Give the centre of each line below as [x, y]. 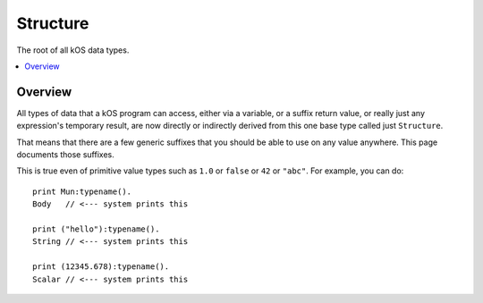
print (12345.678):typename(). [101, 267]
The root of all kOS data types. [73, 50]
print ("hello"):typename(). [96, 229]
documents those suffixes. [66, 155]
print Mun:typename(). [82, 191]
